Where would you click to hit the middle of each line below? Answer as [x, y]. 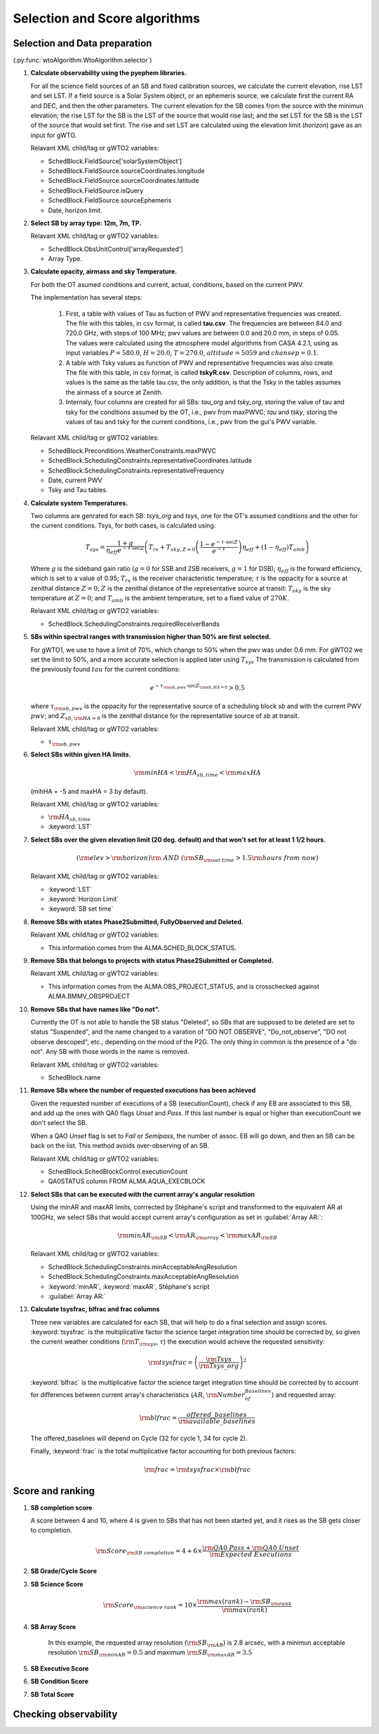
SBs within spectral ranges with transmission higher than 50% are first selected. [151, 637]
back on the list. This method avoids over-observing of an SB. [120, 1145]
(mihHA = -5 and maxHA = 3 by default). [89, 791]
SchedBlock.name [74, 1077]
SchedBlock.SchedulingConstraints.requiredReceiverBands [134, 624]
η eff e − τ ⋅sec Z [125, 550]
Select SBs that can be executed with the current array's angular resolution [143, 1194]
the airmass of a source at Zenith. [114, 392]
